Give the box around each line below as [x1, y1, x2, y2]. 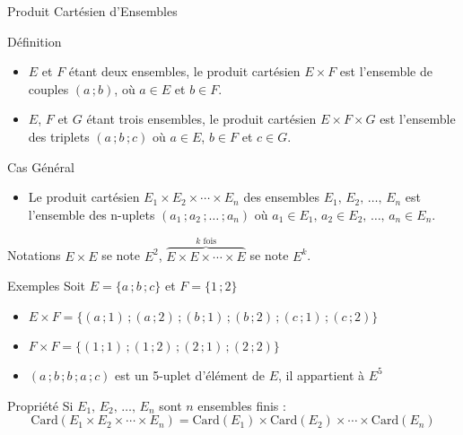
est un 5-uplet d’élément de [115, 365, 265, 384]
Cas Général [7, 157, 74, 176]
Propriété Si [7, 396, 74, 414]
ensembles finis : [197, 396, 286, 414]
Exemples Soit [7, 276, 86, 295]
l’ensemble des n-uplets [28, 204, 155, 223]
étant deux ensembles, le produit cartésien [68, 62, 301, 81]
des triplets [28, 126, 90, 145]
